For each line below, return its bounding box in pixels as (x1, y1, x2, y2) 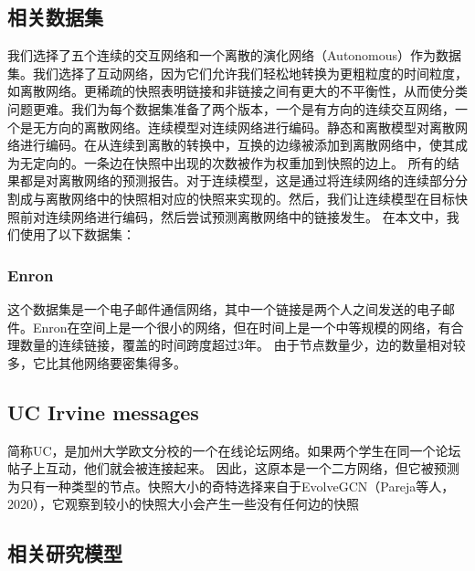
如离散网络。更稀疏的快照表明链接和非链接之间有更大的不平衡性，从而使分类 (7, 81, 468, 100)
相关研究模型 (7, 539, 122, 567)
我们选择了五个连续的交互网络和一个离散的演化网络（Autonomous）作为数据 (7, 46, 462, 65)
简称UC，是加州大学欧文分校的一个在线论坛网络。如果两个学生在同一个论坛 (7, 440, 461, 460)
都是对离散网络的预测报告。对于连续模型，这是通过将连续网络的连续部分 (19, 171, 455, 190)
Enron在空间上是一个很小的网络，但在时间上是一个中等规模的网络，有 (32, 317, 451, 336)
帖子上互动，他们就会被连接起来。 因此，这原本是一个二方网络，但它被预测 (7, 459, 459, 478)
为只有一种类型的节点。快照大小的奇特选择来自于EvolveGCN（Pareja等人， (7, 476, 455, 495)
